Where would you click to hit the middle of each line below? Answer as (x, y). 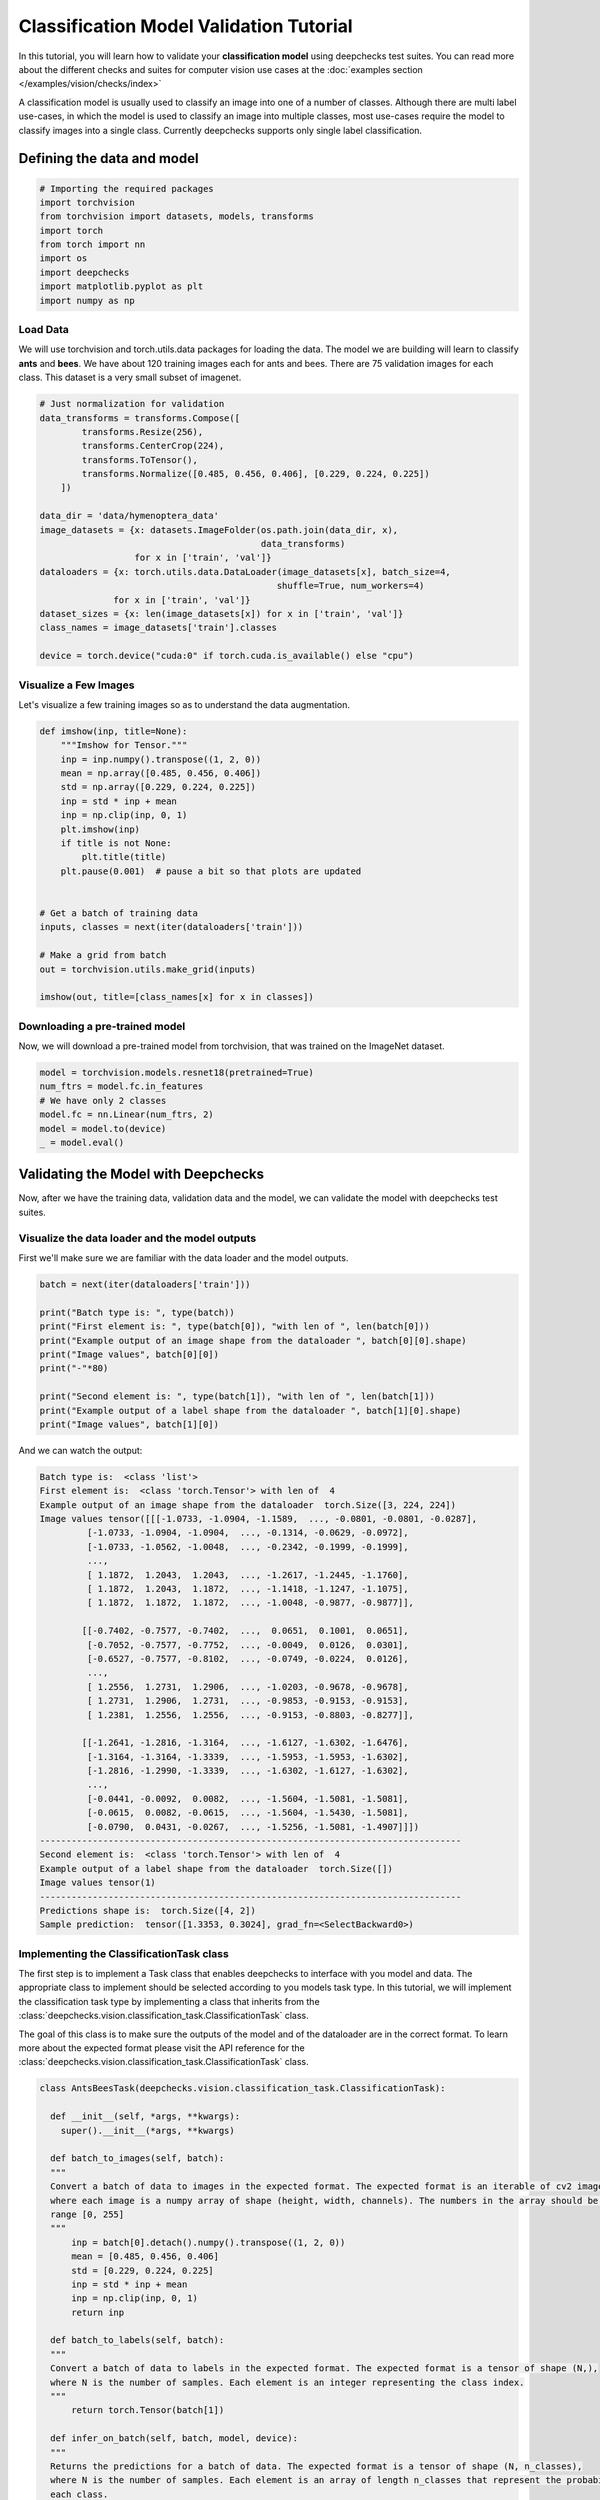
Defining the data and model (108, 158)
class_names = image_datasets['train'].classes (158, 628)
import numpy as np (87, 300)
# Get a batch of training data (119, 913)
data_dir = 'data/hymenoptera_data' (129, 516)
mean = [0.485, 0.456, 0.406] (145, 2256)
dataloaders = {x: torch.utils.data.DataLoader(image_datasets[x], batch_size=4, (245, 571)
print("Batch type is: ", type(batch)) (137, 1312)
